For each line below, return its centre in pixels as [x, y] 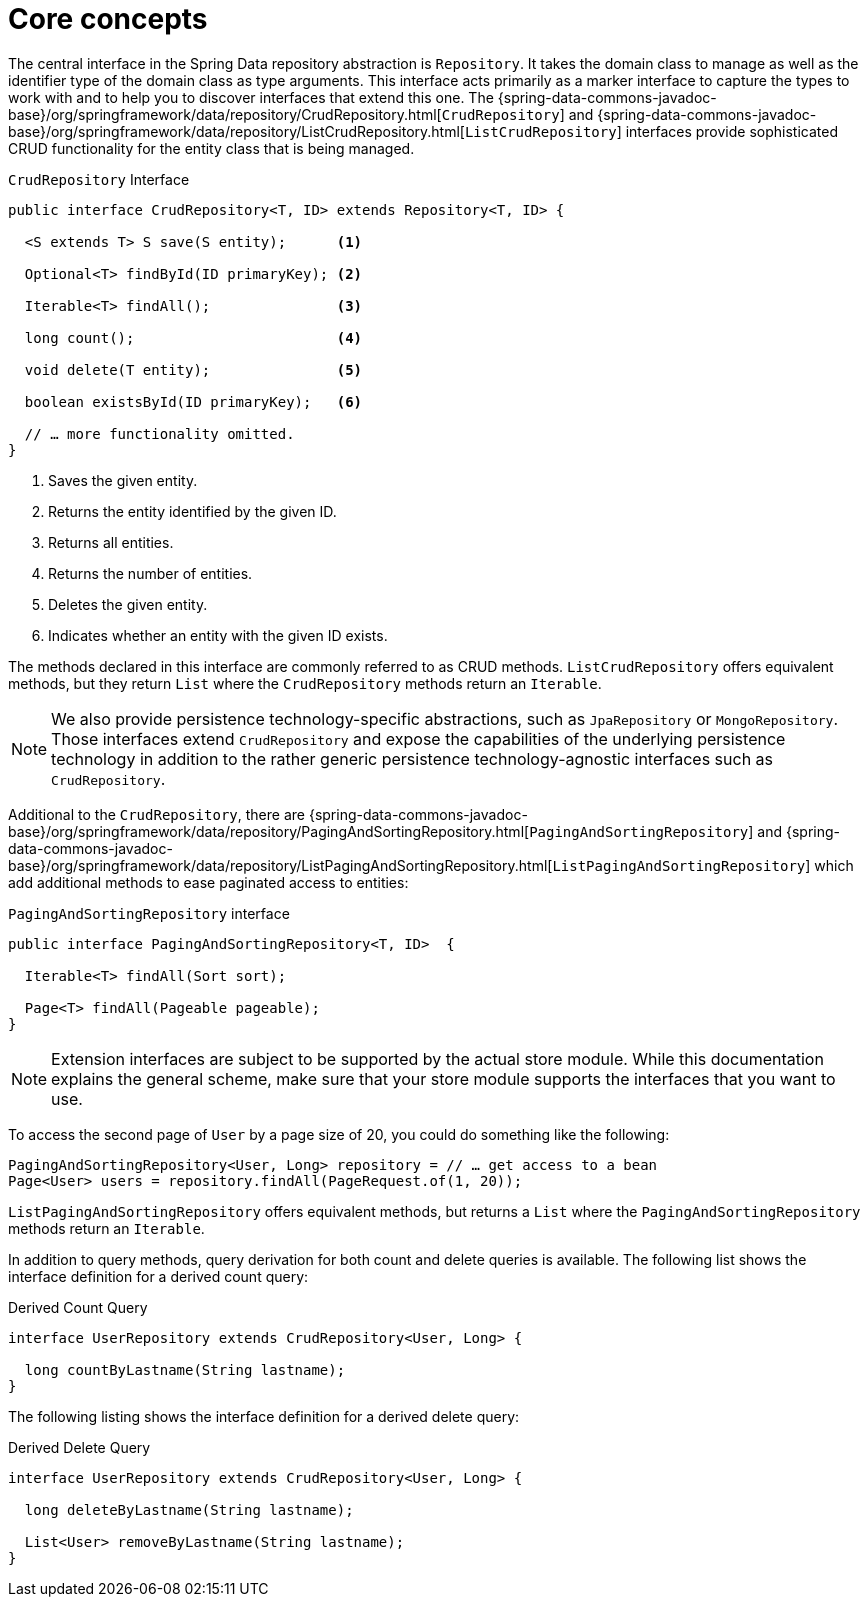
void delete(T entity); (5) [193, 369]
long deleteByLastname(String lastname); [189, 1509]
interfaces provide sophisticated [731, 131]
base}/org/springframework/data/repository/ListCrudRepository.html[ [236, 131]
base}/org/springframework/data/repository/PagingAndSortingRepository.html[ [269, 831]
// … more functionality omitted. [159, 433]
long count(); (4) [193, 337]
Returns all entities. [111, 542]
